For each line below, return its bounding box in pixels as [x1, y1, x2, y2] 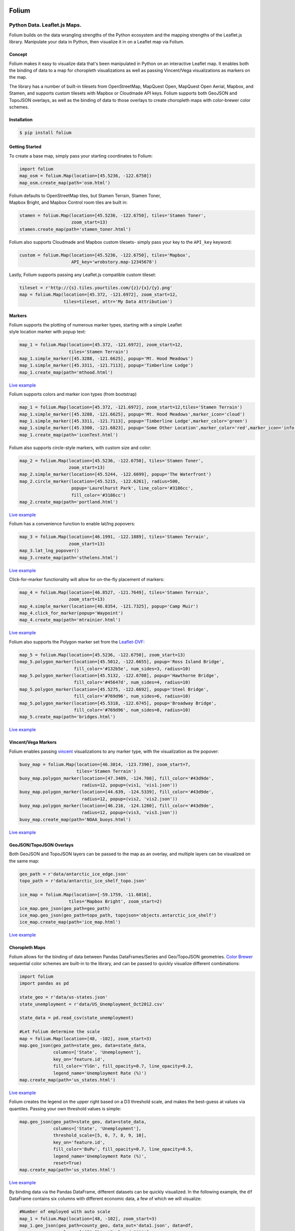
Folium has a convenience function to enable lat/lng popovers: [9, 521, 135, 527]
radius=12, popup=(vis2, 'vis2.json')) [81, 796, 178, 802]
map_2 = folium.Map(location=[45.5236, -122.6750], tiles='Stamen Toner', [19, 458, 204, 463]
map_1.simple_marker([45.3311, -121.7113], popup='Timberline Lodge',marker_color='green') [19, 418, 248, 423]
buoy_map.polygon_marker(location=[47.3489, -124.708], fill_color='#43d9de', [19, 776, 214, 781]
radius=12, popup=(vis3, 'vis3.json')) [81, 810, 178, 815]
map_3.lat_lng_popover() [19, 548, 80, 553]
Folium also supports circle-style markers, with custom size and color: [9, 445, 151, 451]
